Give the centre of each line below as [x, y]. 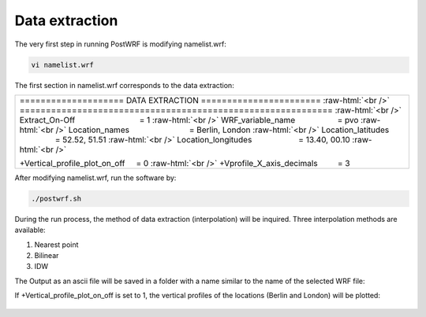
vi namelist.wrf [63, 65]
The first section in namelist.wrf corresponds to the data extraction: [124, 85]
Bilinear [47, 256]
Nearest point [56, 245]
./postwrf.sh [56, 198]
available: [30, 230]
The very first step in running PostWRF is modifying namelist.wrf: [120, 44]
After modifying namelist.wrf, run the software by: [95, 178]
